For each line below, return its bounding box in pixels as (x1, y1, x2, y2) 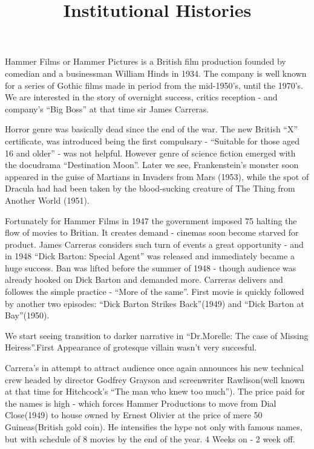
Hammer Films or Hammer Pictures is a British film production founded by (5, 55, 286, 68)
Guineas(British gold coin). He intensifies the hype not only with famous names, (5, 421, 303, 433)
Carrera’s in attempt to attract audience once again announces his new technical (5, 361, 304, 374)
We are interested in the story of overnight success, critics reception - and (5, 91, 278, 103)
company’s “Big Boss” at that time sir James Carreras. (5, 102, 209, 115)
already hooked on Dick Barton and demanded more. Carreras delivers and (5, 273, 283, 286)
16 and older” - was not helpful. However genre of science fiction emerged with (5, 146, 296, 159)
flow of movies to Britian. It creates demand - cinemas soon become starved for (5, 226, 299, 239)
